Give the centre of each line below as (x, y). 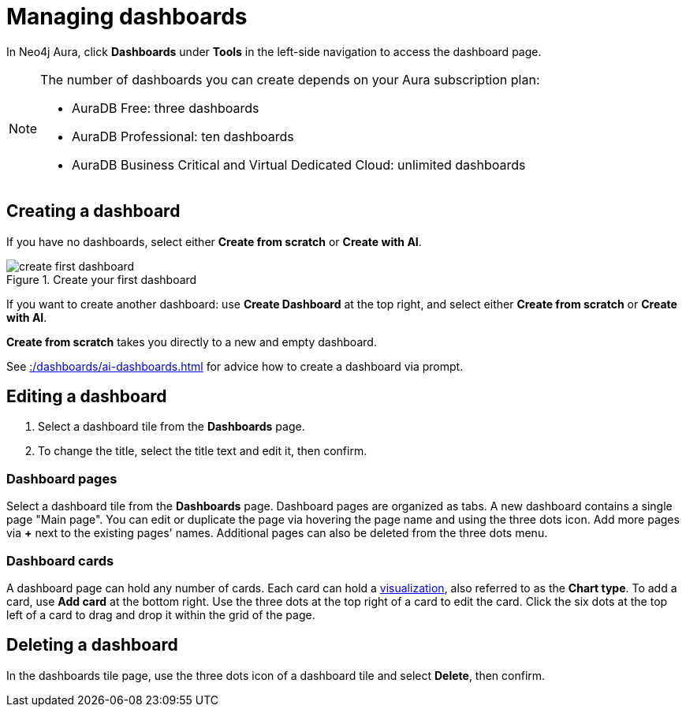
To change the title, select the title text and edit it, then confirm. (203, 451)
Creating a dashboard (93, 211)
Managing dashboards (127, 17)
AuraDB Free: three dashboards (166, 108)
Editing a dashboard (87, 397)
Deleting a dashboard (92, 645)
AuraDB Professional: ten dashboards (183, 136)
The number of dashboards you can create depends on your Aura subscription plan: (290, 79)
